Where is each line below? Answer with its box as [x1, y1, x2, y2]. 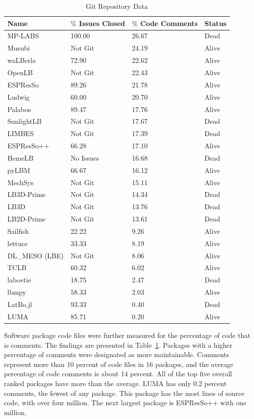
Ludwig [7, 91, 30, 102]
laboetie [7, 275, 31, 285]
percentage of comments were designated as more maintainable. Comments [4, 349, 229, 360]
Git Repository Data [85, 1, 148, 11]
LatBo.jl [7, 299, 32, 309]
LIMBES [7, 128, 34, 139]
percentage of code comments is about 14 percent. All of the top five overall [4, 368, 232, 379]
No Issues [70, 152, 99, 163]
